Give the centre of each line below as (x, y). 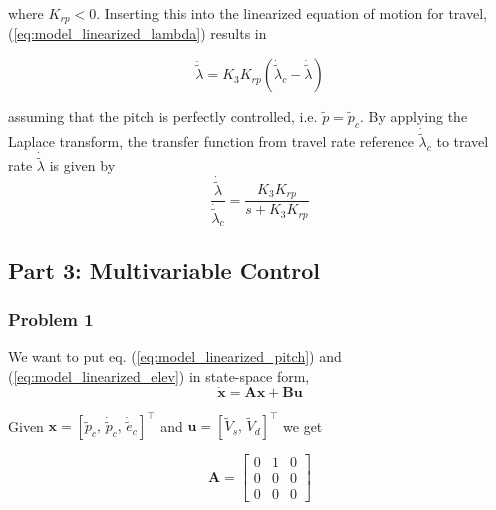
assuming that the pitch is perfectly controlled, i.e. (163, 116)
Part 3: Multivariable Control (164, 269)
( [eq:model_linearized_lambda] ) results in (137, 33)
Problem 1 (51, 319)
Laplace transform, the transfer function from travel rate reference (211, 141)
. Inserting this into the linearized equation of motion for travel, (291, 13)
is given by (82, 165)
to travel (462, 141)
